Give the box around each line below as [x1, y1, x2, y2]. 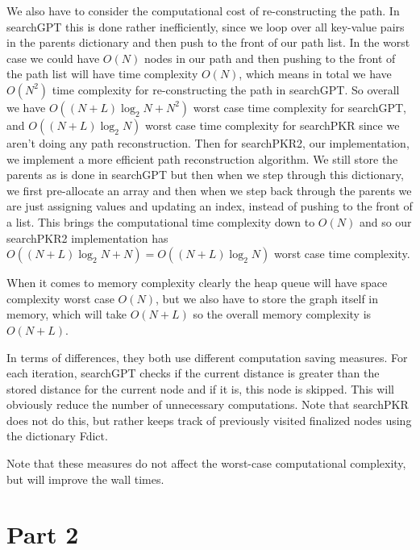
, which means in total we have [239, 65, 392, 82]
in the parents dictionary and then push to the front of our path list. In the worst [6, 34, 410, 51]
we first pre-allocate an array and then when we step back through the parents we [6, 181, 412, 198]
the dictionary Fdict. [6, 427, 108, 444]
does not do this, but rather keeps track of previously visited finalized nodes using [6, 411, 412, 428]
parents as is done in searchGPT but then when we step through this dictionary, [6, 166, 404, 183]
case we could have [6, 49, 100, 66]
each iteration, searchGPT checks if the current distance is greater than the [6, 365, 380, 381]
